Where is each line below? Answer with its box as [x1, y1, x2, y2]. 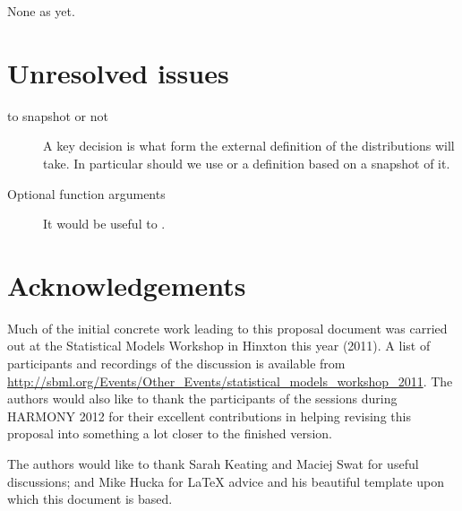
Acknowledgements [7, 266, 246, 303]
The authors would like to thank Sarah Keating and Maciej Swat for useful [7, 454, 419, 472]
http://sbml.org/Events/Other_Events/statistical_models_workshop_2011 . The [7, 371, 453, 390]
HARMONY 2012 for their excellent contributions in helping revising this [7, 406, 411, 425]
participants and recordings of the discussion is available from [7, 354, 346, 372]
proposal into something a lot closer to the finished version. [7, 424, 332, 443]
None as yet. [7, 2, 75, 20]
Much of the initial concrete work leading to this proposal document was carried [7, 318, 448, 337]
